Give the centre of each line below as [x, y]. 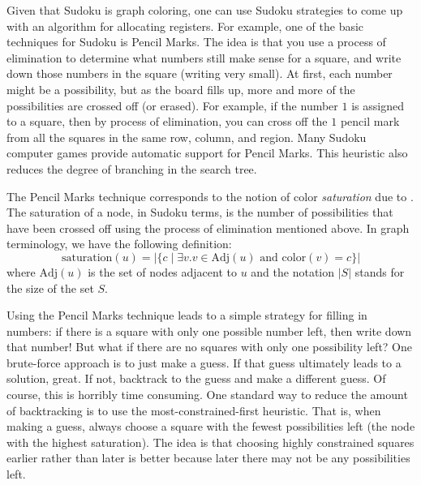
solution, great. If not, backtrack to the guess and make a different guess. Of [196, 378]
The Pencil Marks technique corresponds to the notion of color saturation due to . [210, 196]
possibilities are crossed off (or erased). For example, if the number [172, 105]
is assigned [378, 105]
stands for [380, 271]
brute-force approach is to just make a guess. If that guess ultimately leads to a [204, 362]
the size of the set [50, 288]
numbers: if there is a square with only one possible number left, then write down [209, 330]
